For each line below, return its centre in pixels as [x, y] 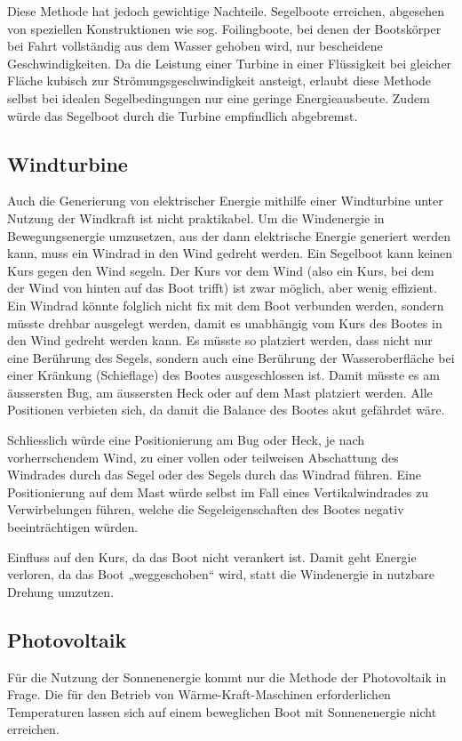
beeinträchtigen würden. [73, 527]
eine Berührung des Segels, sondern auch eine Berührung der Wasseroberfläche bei [231, 357]
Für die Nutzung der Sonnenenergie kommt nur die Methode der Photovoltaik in [227, 677]
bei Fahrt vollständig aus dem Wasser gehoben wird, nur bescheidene [195, 46]
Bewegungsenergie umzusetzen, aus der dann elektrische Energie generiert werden [229, 235]
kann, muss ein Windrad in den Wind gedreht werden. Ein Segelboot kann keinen [230, 253]
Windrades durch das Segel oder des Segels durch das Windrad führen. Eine [214, 475]
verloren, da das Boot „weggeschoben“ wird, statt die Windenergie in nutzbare [221, 574]
